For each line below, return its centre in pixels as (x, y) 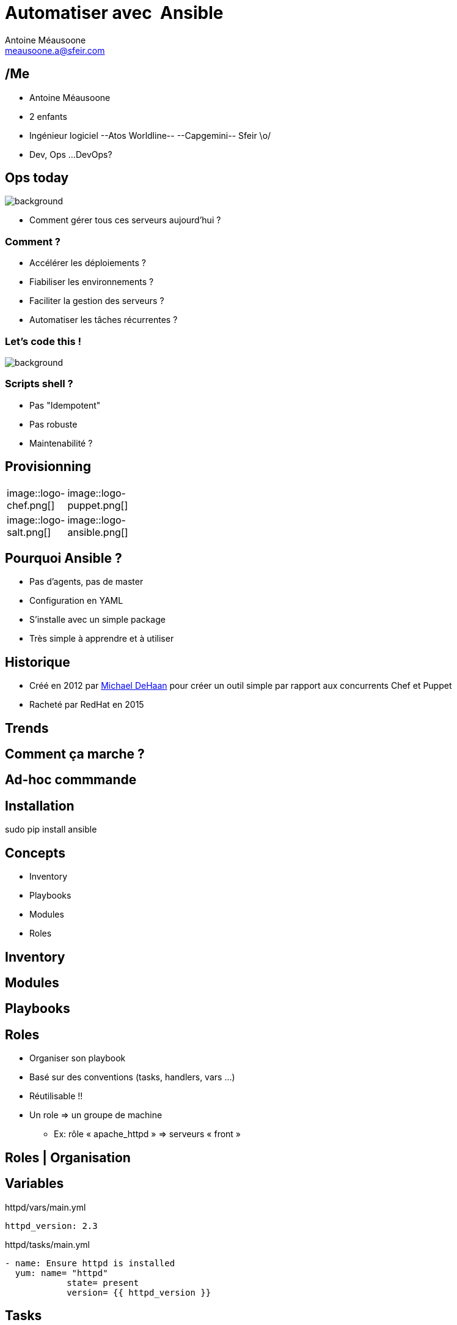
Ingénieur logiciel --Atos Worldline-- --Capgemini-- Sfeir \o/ (150, 135)
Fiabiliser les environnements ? (92, 282)
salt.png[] (29, 532)
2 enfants (48, 116)
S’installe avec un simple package (97, 620)
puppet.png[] (98, 505)
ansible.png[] (98, 532)
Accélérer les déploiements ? (88, 263)
